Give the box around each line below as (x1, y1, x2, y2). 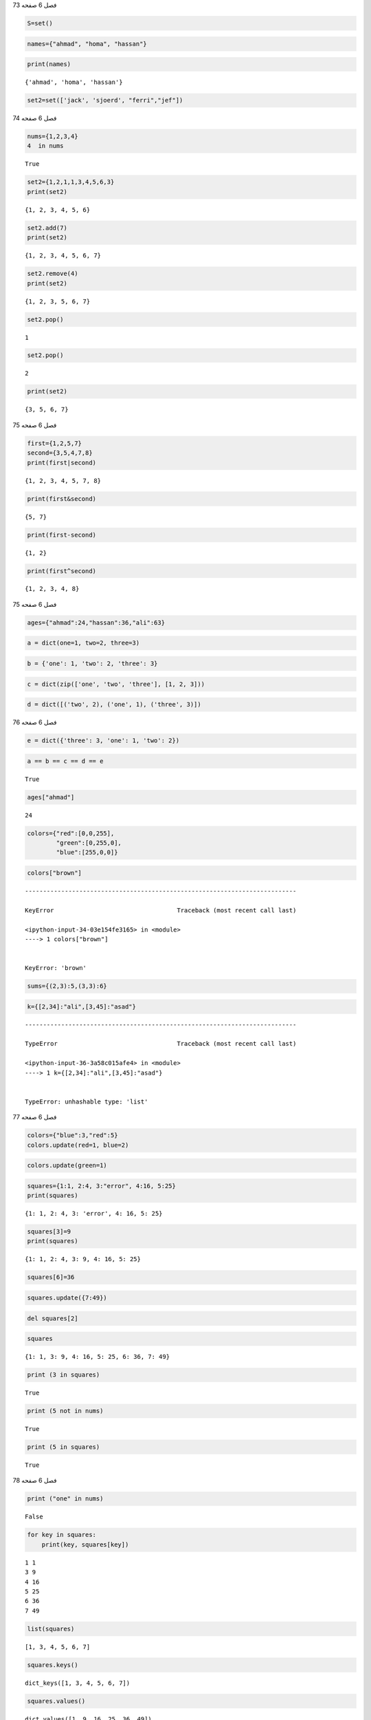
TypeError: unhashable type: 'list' (25, 1097, 148, 1106)
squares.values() (27, 1697, 86, 1705)
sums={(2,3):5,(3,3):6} (27, 982, 108, 990)
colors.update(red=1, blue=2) (27, 1141, 129, 1149)
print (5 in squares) (27, 1443, 100, 1451)
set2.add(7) (27, 224, 68, 232)
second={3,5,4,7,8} (27, 449, 93, 457)
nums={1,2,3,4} (27, 133, 78, 140)
